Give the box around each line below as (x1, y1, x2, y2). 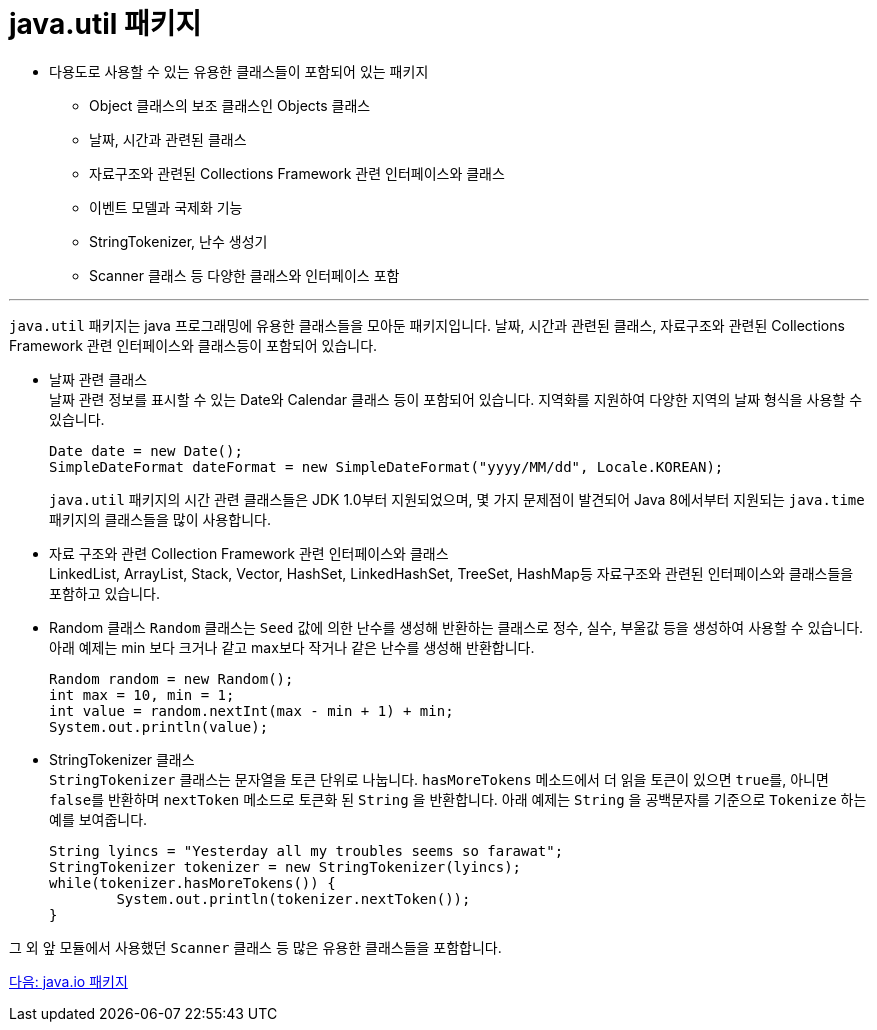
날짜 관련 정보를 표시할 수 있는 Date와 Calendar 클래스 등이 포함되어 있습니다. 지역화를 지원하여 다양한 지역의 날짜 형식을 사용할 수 (49, 390, 863, 408)
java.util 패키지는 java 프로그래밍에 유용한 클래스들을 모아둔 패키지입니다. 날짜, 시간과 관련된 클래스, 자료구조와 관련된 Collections (9, 316, 845, 334)
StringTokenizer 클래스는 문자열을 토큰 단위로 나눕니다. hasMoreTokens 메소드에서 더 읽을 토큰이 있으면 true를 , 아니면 (49, 770, 829, 788)
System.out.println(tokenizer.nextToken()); (116, 890, 471, 907)
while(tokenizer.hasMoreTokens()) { (49, 874, 336, 891)
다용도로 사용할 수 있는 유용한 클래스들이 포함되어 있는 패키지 (49, 62, 429, 80)
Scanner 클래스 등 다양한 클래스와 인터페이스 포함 (89, 266, 400, 284)
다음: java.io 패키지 (9, 972, 128, 990)
